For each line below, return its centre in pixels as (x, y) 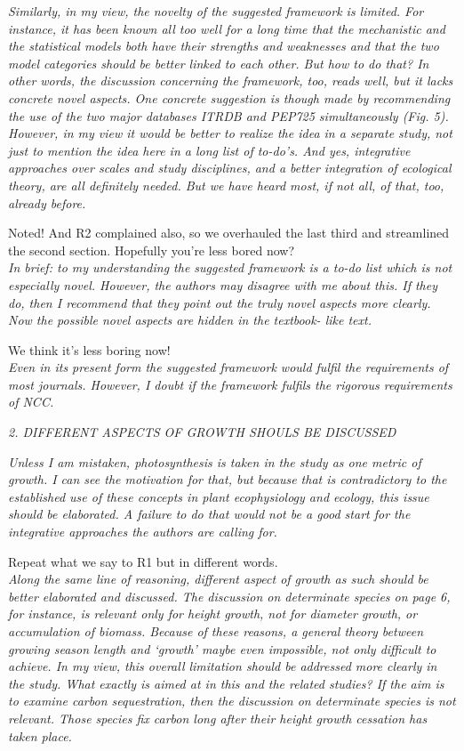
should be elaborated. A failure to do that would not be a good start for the (209, 514)
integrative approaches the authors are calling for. (143, 532)
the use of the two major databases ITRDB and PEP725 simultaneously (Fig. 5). (228, 115)
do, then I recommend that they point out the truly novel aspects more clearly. (220, 302)
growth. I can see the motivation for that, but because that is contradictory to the (228, 479)
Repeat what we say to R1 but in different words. (143, 561)
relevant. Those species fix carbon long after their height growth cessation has (218, 718)
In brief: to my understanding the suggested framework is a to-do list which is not (230, 267)
